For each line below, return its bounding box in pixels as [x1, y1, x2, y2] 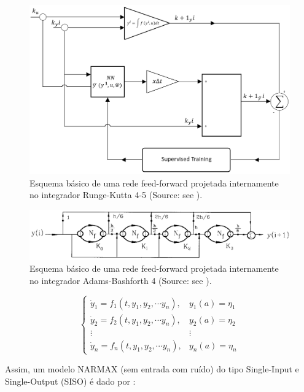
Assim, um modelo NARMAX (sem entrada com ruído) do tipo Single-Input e [5, 362, 299, 375]
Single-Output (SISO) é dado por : [5, 374, 136, 387]
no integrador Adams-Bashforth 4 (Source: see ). [29, 274, 212, 286]
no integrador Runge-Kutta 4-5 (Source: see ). [29, 188, 203, 201]
